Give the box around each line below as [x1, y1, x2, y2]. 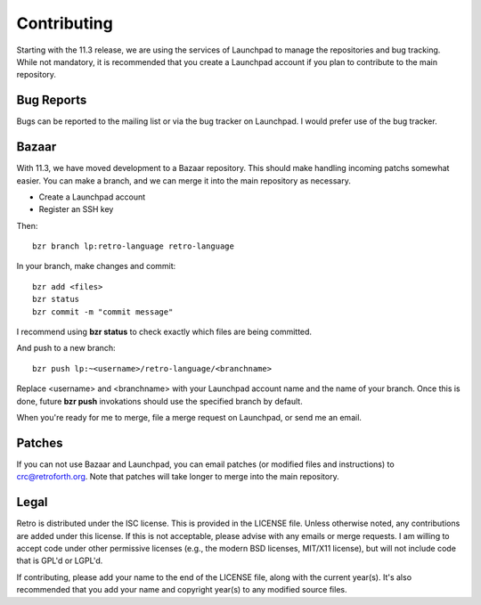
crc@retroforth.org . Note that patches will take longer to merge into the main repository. [16, 471, 339, 482]
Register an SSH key [38, 204, 114, 215]
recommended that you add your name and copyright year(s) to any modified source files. [16, 585, 347, 595]
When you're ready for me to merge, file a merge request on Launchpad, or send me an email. [16, 413, 363, 422]
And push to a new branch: [16, 343, 116, 354]
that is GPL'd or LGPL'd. [16, 555, 103, 566]
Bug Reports [16, 93, 87, 108]
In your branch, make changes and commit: [16, 261, 176, 272]
